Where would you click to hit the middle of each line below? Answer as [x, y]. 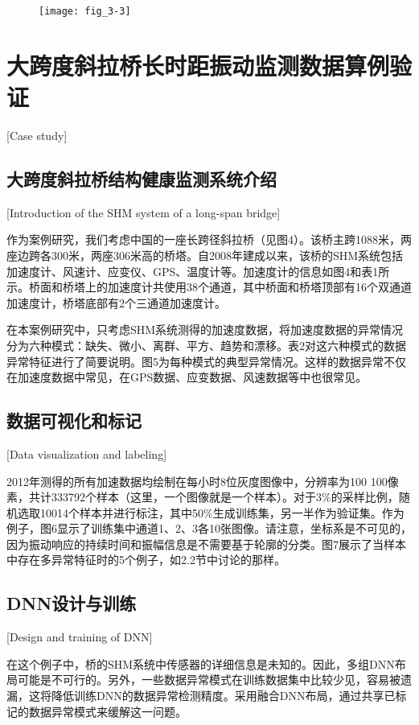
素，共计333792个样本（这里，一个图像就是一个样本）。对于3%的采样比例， [203, 497]
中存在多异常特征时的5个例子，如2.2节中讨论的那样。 [146, 560]
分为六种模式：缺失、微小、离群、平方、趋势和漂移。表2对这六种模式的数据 [206, 345]
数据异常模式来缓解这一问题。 [107, 711]
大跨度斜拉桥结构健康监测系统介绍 [142, 178]
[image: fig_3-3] [85, 11]
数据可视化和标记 [74, 420]
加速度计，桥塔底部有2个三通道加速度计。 [116, 302]
